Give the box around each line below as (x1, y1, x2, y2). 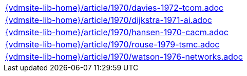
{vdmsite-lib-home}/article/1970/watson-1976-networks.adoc (5, 52, 243, 62)
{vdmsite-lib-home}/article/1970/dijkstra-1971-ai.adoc (5, 15, 212, 25)
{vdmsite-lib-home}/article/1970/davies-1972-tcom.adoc (5, 3, 224, 13)
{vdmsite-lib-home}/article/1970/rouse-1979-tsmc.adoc (5, 39, 220, 49)
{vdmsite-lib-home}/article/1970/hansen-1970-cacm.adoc (5, 27, 229, 37)
